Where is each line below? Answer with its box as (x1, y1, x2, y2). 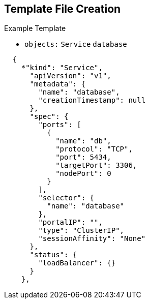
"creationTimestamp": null (38, 96, 146, 105)
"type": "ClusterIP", (38, 226, 125, 235)
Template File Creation (4, 3, 121, 15)
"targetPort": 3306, (55, 161, 137, 170)
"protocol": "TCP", (55, 145, 133, 154)
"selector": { (38, 194, 95, 202)
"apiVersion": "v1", (29, 72, 111, 80)
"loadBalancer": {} (38, 259, 116, 267)
